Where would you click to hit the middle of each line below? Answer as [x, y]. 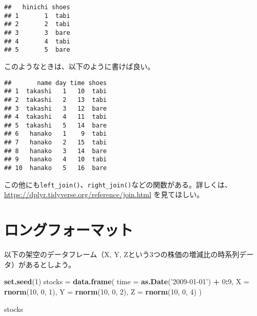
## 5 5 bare [37, 50]
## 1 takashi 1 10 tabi [56, 91]
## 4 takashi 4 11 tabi [56, 117]
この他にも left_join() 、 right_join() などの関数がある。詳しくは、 [118, 184]
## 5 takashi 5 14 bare [56, 125]
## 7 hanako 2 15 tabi [56, 143]
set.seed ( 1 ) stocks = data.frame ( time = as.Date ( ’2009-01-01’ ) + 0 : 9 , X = [127, 281]
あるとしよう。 [50, 264]
